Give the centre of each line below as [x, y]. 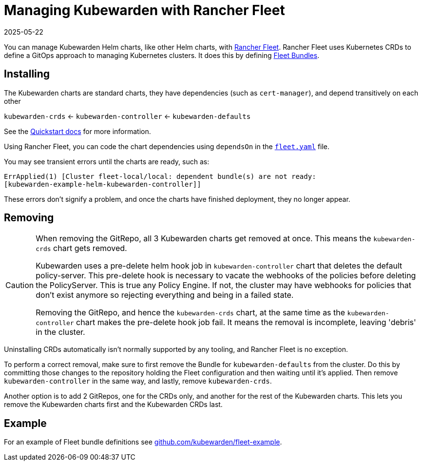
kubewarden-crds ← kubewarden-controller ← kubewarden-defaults [127, 116]
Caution [20, 285]
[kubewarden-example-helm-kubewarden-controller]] [103, 184]
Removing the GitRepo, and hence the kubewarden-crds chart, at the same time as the [191, 313]
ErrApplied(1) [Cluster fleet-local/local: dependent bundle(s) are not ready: [160, 176]
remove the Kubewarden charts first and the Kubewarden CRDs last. [113, 405]
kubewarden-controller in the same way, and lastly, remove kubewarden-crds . [138, 381]
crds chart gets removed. [81, 248]
